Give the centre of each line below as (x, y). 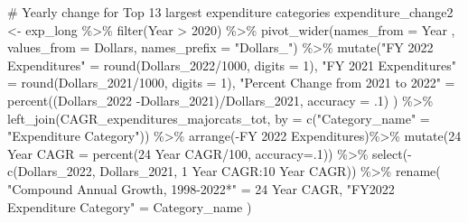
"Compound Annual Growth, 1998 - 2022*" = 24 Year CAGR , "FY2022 (201, 188)
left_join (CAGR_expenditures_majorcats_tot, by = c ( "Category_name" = (219, 118)
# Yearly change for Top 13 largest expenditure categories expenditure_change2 (230, 12)
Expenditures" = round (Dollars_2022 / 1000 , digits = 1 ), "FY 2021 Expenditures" (232, 65)
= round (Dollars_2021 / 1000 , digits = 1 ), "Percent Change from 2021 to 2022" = (231, 83)
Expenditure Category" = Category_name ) (130, 206)
